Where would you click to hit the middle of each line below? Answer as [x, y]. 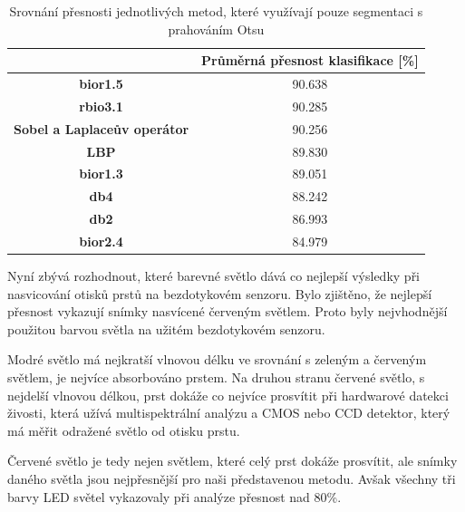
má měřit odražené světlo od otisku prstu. [124, 430]
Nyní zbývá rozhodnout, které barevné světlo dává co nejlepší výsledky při [214, 276]
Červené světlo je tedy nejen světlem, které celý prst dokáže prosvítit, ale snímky [232, 461]
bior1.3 [101, 174]
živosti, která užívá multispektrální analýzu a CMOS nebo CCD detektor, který [229, 413]
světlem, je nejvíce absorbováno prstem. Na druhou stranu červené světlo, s [216, 377]
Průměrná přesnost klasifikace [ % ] [310, 60]
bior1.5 [101, 84]
